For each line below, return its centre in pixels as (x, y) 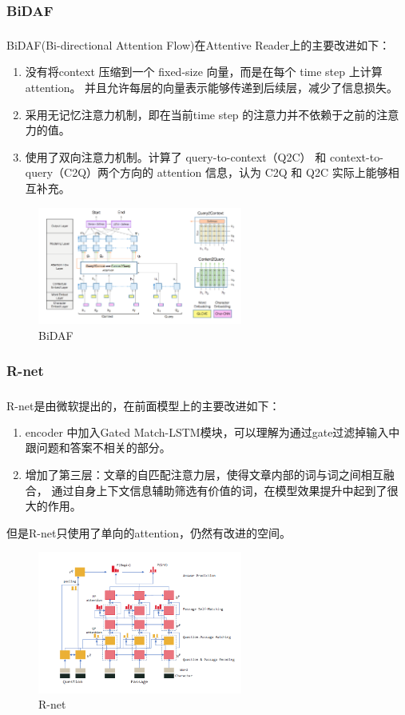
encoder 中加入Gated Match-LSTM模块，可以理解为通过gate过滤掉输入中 (212, 431)
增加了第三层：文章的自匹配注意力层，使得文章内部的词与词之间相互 (204, 474)
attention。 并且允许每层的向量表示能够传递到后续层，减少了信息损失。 (212, 87)
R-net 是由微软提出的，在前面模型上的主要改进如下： (143, 405)
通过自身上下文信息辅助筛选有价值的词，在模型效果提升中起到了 (219, 490)
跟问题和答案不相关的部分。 (98, 447)
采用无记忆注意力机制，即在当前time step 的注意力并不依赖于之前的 (201, 114)
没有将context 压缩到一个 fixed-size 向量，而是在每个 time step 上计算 (204, 72)
